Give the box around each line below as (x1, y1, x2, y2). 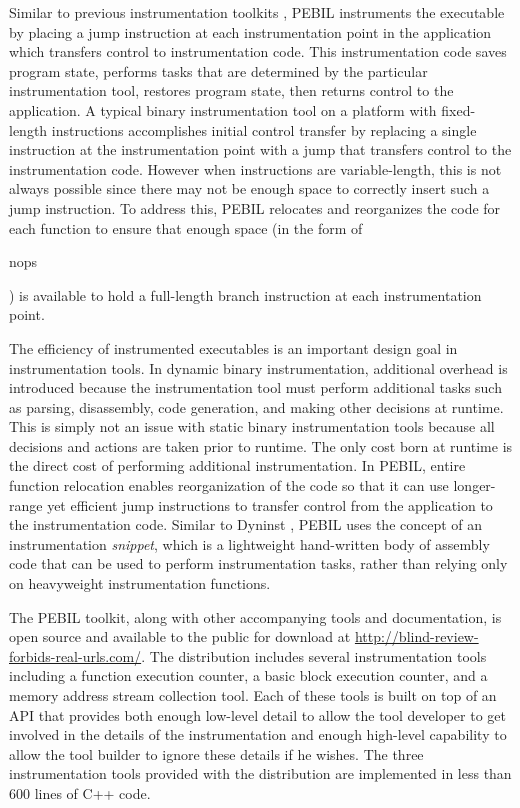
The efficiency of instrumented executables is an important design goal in (9, 337, 458, 358)
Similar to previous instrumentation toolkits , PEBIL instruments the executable (9, 2, 505, 22)
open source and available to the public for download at (9, 626, 351, 647)
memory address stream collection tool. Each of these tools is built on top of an (9, 685, 497, 705)
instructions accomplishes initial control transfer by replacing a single (51, 119, 477, 140)
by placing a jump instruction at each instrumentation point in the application (9, 21, 492, 42)
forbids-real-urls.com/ (9, 645, 142, 666)
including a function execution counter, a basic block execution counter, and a (9, 665, 488, 686)
